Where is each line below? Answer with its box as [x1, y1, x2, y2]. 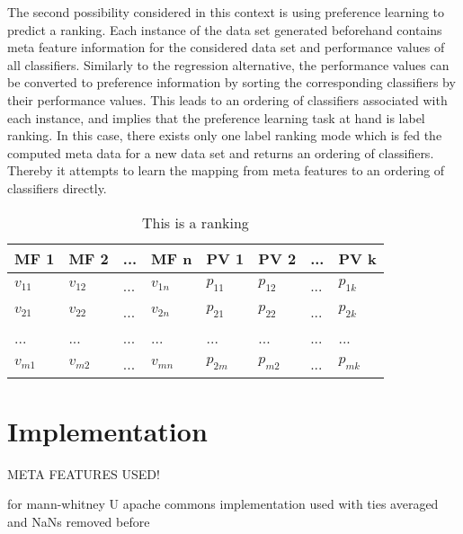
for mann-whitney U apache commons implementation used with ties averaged [7, 494, 439, 513]
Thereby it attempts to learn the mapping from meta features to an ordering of [7, 161, 445, 180]
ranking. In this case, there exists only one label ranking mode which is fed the [7, 126, 442, 145]
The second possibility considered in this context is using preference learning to [7, 3, 445, 21]
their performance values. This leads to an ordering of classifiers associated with [7, 90, 448, 109]
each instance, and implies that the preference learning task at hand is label [7, 108, 425, 127]
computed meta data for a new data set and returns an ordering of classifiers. [7, 143, 434, 162]
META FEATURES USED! [7, 464, 160, 483]
